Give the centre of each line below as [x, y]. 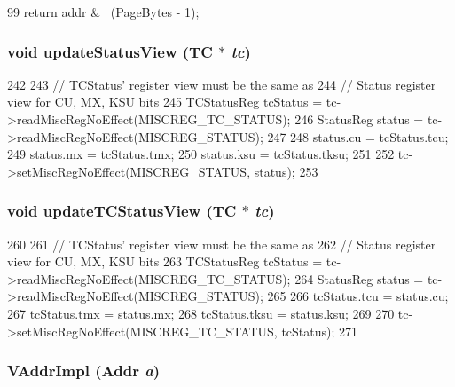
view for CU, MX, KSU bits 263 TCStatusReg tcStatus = [165, 261]
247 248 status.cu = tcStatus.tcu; [358, 136]
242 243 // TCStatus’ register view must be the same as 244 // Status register [222, 84]
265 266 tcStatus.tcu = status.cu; [358, 296]
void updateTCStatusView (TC [122, 211]
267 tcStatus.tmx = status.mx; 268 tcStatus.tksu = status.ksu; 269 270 [201, 313]
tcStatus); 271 [320, 331]
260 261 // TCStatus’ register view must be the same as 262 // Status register [222, 244]
